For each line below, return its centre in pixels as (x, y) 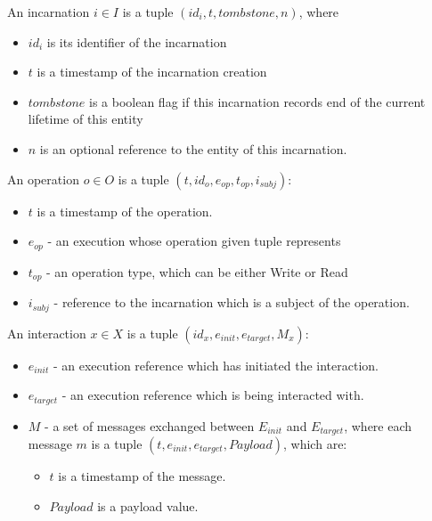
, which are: (315, 444)
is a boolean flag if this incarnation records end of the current (257, 101)
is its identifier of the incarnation (137, 41)
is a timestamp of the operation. (125, 211)
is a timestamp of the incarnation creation (152, 72)
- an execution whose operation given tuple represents (194, 241)
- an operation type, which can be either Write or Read (197, 271)
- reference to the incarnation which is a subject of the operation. (232, 302)
